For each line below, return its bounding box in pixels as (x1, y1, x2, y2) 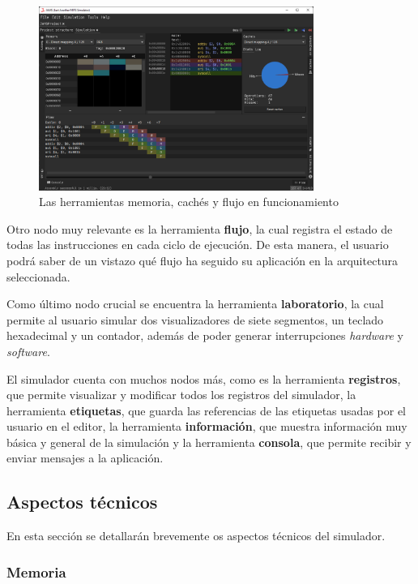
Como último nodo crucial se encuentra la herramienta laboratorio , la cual (6, 295, 384, 312)
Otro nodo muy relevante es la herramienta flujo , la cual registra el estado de (6, 220, 393, 237)
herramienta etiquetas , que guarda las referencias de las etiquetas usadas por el (6, 401, 406, 419)
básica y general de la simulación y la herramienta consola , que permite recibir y (6, 433, 412, 450)
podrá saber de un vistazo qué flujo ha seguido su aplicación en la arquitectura (6, 251, 399, 268)
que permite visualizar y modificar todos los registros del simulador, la (6, 386, 356, 403)
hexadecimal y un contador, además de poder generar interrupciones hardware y (6, 327, 403, 344)
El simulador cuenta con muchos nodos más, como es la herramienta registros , (6, 370, 401, 387)
